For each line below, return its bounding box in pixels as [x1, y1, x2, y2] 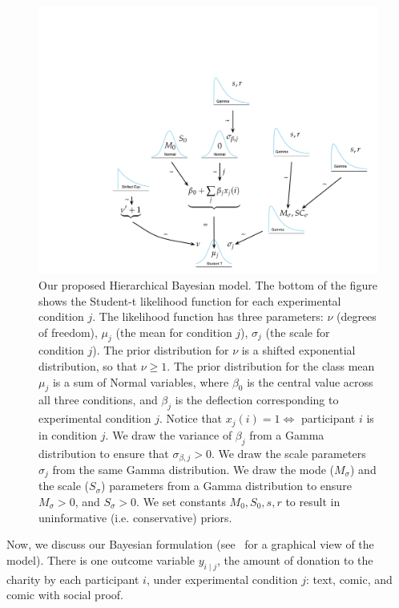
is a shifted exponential [241, 342, 356, 359]
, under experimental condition [146, 570, 298, 587]
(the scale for [265, 323, 330, 340]
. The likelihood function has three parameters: [92, 308, 324, 325]
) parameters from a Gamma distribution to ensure [101, 477, 352, 494]
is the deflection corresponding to [175, 391, 339, 408]
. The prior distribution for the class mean [167, 358, 375, 375]
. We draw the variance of [105, 426, 232, 443]
